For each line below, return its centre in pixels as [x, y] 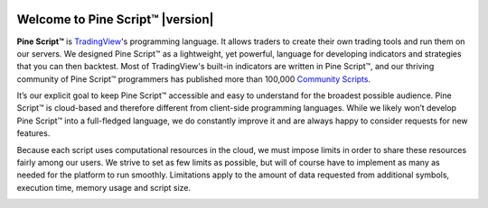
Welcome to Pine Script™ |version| [115, 19]
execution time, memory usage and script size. [104, 187]
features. [33, 133]
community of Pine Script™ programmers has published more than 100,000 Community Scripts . [193, 79]
